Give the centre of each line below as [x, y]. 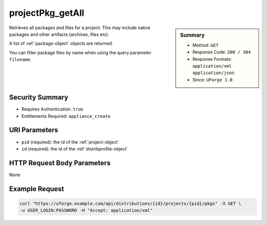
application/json [213, 73]
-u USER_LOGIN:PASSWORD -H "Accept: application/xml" [86, 210]
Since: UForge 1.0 [213, 79]
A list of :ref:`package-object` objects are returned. [61, 43]
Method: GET [205, 45]
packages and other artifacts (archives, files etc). [59, 34]
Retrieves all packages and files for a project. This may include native [80, 28]
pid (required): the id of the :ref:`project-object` [70, 142]
